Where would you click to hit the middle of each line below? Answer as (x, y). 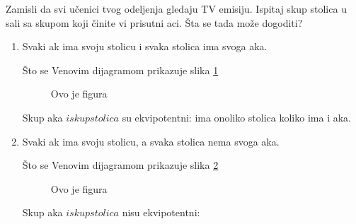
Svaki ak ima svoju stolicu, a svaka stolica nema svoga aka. (151, 141)
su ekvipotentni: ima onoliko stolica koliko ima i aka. (236, 117)
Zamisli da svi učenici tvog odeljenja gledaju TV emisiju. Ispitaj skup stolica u (176, 8)
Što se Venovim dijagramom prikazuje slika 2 (120, 165)
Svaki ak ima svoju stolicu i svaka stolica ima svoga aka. (145, 46)
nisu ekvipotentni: (161, 212)
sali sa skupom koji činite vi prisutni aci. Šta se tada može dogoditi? (154, 22)
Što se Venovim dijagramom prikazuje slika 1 (120, 70)
